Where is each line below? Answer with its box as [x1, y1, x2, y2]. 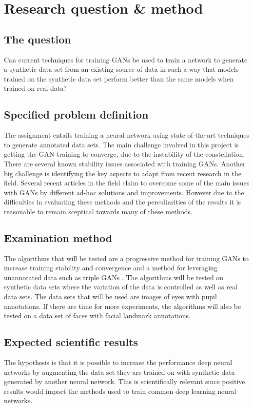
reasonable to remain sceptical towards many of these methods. [4, 206, 193, 216]
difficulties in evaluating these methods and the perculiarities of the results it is [4, 197, 241, 207]
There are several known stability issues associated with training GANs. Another [4, 158, 246, 168]
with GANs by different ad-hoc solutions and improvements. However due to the [4, 187, 244, 197]
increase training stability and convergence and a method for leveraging [4, 263, 217, 273]
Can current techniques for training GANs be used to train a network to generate [4, 54, 248, 64]
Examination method [4, 230, 113, 245]
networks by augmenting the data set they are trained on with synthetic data [4, 366, 235, 377]
